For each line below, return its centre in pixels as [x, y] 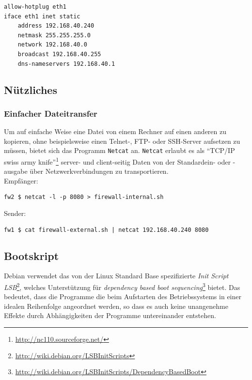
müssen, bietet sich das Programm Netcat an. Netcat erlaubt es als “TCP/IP [119, 150]
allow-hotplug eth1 [35, 7]
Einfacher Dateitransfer [51, 113]
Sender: [15, 213]
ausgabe [16, 171]
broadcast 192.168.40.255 [59, 54]
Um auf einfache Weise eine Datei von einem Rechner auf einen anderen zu [115, 131]
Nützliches [31, 89]
